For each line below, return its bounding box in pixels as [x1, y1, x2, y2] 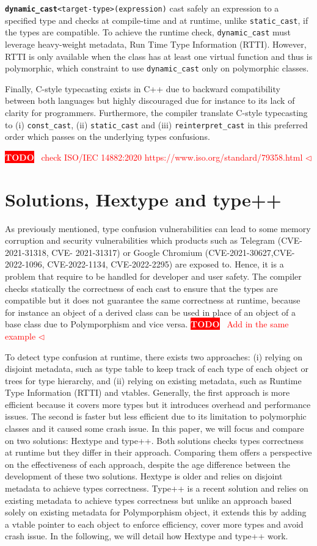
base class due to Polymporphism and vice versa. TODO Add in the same [5, 318, 289, 330]
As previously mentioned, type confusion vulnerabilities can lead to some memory [5, 222, 311, 235]
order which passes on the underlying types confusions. [5, 130, 210, 143]
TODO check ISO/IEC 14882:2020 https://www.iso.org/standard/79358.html [5, 150, 303, 163]
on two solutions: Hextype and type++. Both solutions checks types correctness [5, 434, 304, 446]
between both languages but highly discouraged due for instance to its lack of [5, 94, 295, 107]
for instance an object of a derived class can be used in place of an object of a [5, 305, 296, 318]
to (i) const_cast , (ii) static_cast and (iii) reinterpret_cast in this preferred [5, 118, 308, 131]
